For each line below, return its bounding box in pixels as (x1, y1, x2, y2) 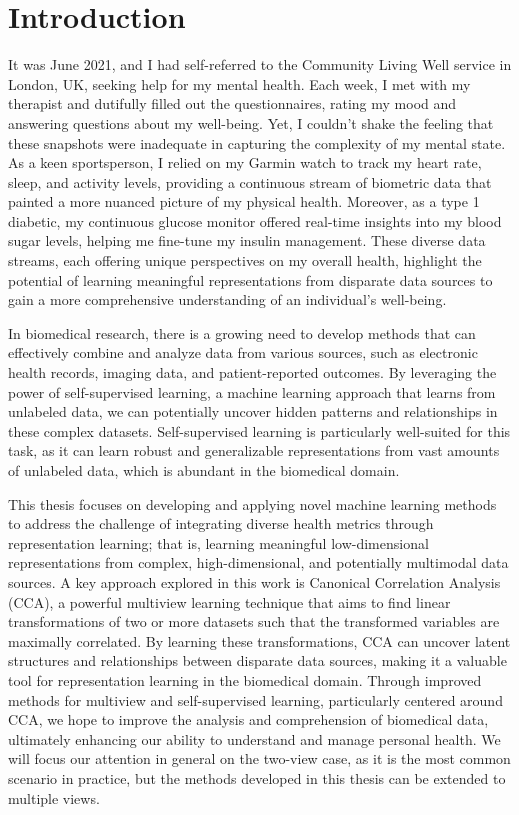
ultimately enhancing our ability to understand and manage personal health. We (8, 728, 501, 749)
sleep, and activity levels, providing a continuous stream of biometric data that (8, 171, 492, 192)
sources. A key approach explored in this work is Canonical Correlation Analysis (8, 571, 501, 592)
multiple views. (8, 787, 100, 808)
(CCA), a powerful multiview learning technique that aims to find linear (8, 591, 451, 612)
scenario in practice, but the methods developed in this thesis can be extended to (8, 767, 506, 788)
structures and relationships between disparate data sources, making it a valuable (8, 650, 507, 671)
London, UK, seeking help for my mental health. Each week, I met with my (8, 73, 471, 94)
